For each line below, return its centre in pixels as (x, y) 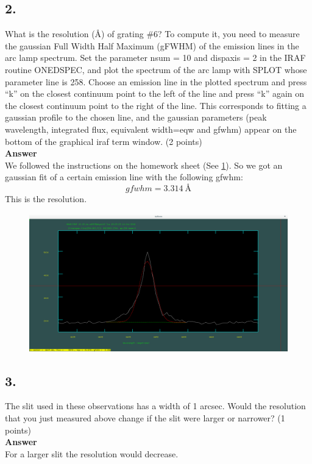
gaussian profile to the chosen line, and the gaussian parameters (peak (136, 117)
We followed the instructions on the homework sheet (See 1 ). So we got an (144, 165)
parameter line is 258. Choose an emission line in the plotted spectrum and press (156, 81)
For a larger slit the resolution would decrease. (92, 453)
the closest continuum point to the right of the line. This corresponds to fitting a (156, 105)
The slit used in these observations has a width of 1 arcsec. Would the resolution (155, 406)
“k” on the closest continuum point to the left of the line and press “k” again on (155, 93)
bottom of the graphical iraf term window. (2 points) (104, 141)
